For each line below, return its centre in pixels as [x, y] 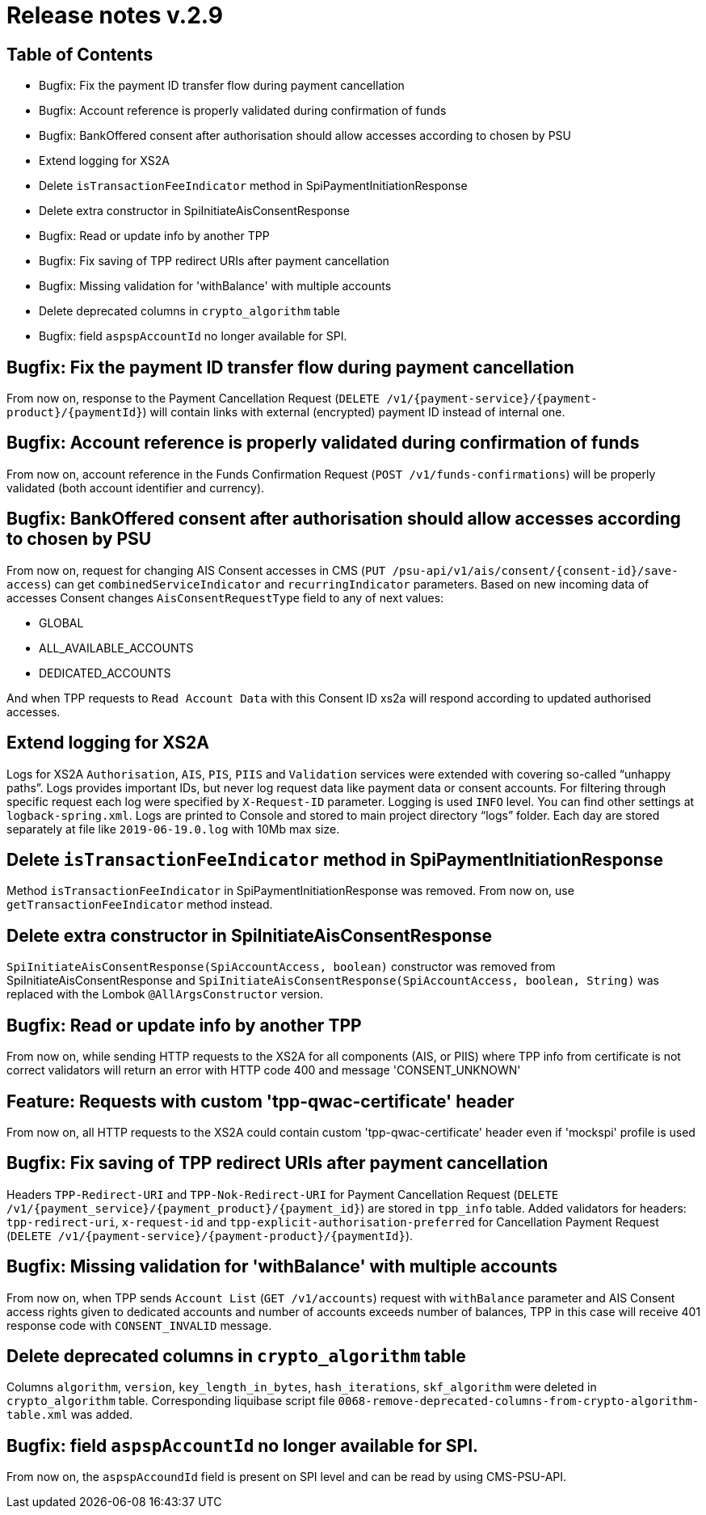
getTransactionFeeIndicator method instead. [140, 905]
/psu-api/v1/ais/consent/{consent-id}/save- [535, 570]
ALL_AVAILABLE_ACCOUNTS [116, 648]
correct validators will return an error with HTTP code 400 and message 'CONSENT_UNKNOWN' [264, 1070]
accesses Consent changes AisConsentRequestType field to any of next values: [225, 597]
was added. [102, 1415]
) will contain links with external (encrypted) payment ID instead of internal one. [354, 412]
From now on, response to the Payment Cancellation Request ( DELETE [193, 399]
